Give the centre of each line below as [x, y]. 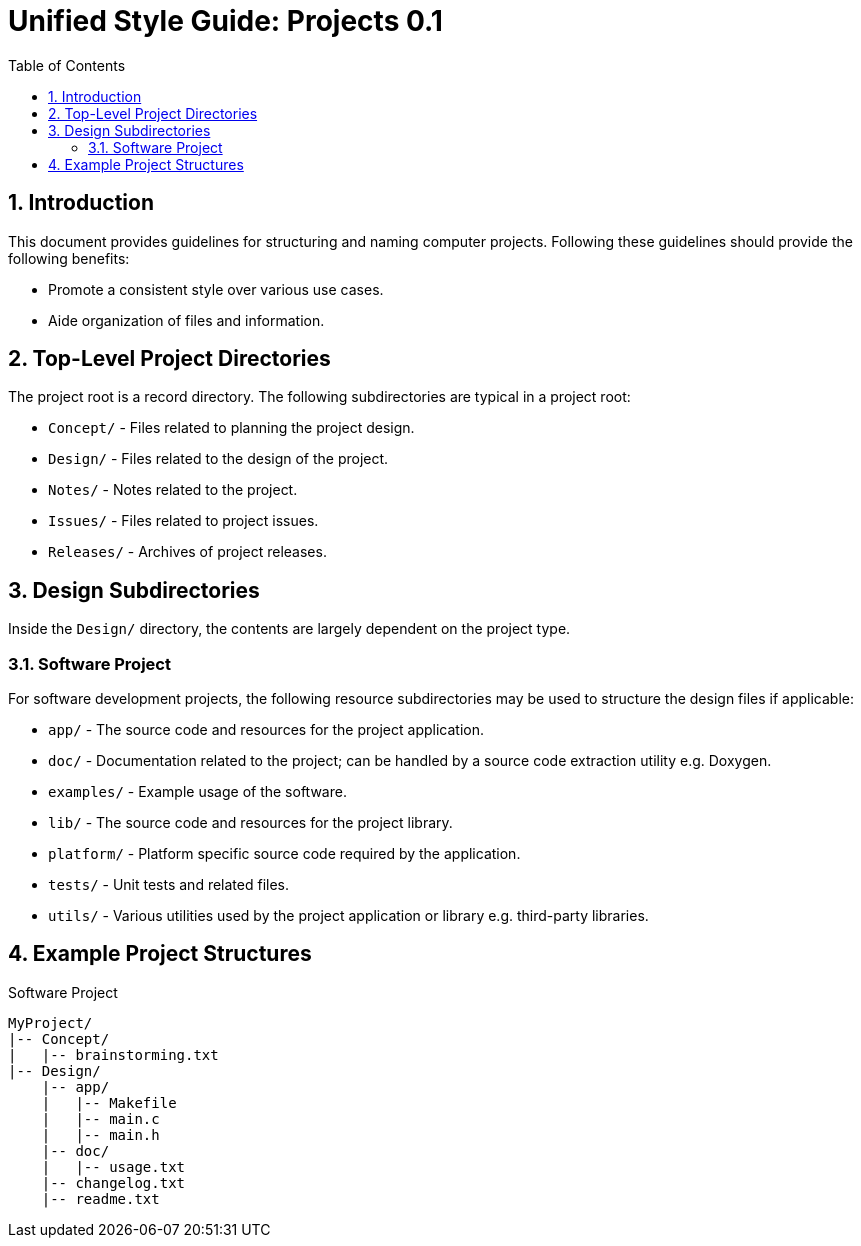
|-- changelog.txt [113, 1182]
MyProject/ [50, 1022]
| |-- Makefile [109, 1102]
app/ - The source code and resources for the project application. [266, 730]
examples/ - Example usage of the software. [197, 792]
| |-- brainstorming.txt [113, 1054]
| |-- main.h [100, 1134]
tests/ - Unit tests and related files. [169, 885]
